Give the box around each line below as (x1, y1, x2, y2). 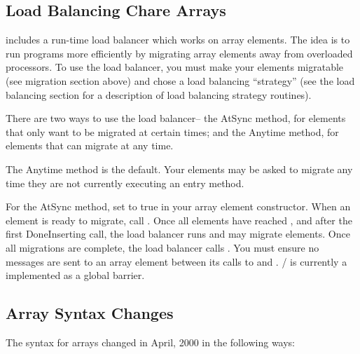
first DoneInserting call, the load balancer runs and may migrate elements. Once (6, 226, 350, 241)
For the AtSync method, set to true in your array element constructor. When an (6, 199, 351, 214)
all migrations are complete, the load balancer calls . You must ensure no (6, 240, 319, 254)
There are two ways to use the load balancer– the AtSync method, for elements (6, 111, 346, 125)
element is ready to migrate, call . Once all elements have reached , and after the (6, 212, 352, 227)
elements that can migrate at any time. (6, 138, 174, 153)
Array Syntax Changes (6, 302, 174, 324)
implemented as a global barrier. (6, 268, 145, 282)
